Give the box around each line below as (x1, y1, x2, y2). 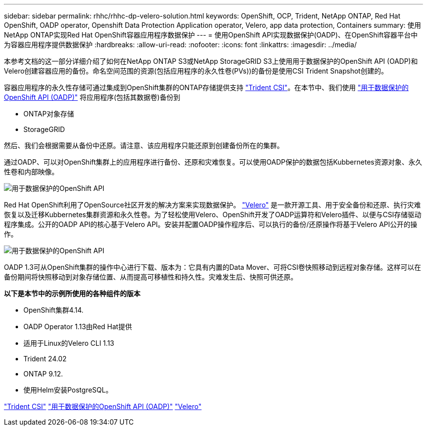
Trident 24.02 (23, 355, 67, 363)
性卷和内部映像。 (4, 168, 58, 176)
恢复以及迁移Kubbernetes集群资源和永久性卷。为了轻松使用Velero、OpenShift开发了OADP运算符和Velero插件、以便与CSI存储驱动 (4, 210, 422, 219)
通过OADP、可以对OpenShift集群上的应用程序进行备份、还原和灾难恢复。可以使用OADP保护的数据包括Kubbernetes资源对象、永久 (4, 158, 422, 166)
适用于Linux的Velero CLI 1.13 (23, 339, 115, 347)
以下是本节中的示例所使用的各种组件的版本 (4, 289, 140, 298)
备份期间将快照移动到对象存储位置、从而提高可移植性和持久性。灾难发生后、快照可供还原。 (4, 273, 297, 281)
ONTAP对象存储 (23, 110, 74, 118)
